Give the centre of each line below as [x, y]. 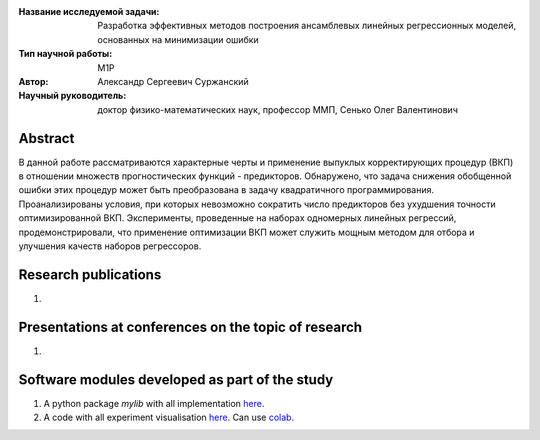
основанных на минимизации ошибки [178, 39]
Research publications [90, 274]
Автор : [33, 81]
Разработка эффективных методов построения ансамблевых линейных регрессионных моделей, [307, 26]
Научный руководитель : [72, 96]
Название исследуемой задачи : [89, 11]
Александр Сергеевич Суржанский [173, 81]
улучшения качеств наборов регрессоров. [110, 246]
